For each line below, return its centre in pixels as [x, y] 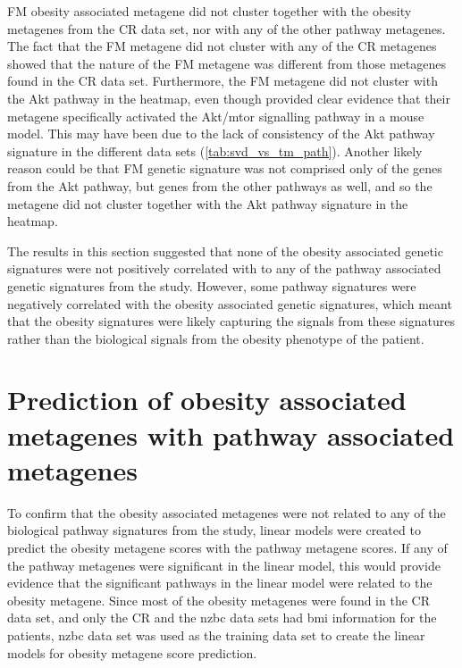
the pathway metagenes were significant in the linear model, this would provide [224, 565]
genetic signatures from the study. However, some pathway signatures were [212, 285]
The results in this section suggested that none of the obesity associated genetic [225, 250]
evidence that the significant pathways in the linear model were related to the [220, 583]
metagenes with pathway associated [231, 434]
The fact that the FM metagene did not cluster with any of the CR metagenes [222, 46]
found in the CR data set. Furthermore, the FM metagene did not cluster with [223, 81]
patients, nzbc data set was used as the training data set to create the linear [216, 635]
